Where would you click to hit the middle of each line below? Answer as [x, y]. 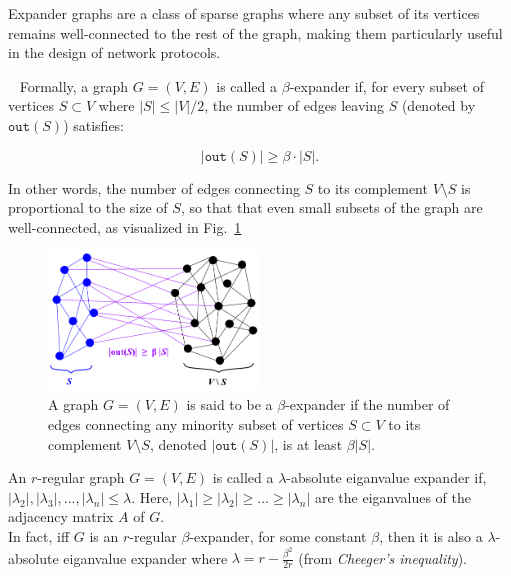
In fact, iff [39, 535]
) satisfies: [94, 124]
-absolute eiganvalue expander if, [386, 477]
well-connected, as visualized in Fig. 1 [125, 226]
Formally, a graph [74, 85]
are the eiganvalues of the [392, 496]
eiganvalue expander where [145, 557]
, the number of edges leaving [294, 105]
